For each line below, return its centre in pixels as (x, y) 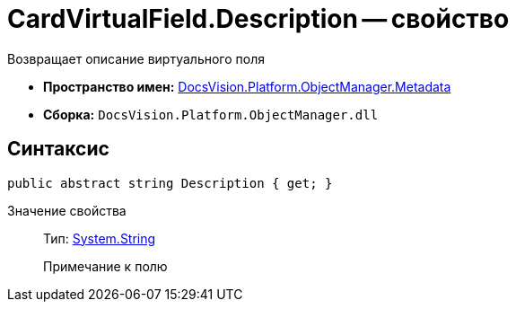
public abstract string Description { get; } (170, 183)
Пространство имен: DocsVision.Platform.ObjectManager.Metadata (247, 86)
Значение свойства (67, 210)
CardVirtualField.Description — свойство (258, 19)
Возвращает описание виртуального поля (136, 58)
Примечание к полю (105, 266)
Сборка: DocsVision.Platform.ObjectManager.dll (211, 114)
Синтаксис (58, 149)
